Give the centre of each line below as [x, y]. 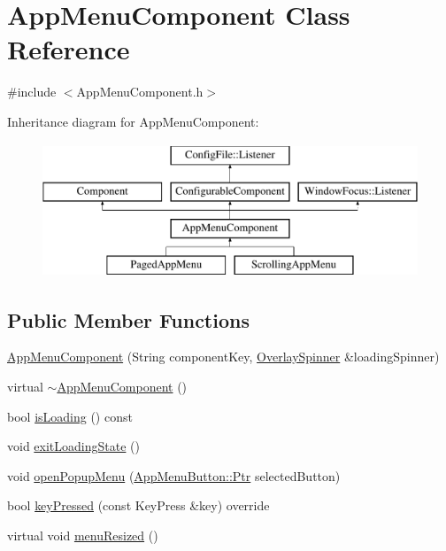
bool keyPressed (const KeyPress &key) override [138, 505]
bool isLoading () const [70, 416]
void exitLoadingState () [73, 446]
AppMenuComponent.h [140, 92]
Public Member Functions [128, 319]
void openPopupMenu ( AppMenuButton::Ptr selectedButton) [174, 475]
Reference [69, 49]
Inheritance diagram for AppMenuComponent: [133, 121]
